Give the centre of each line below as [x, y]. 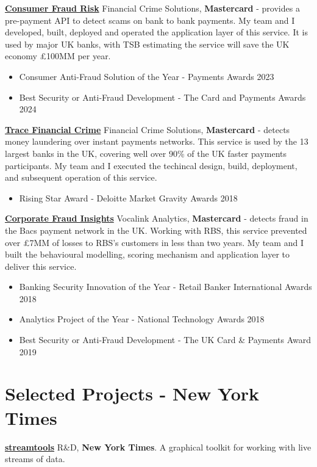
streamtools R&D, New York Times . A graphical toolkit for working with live [158, 447]
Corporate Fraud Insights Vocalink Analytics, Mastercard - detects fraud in [157, 218]
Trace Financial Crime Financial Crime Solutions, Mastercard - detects [148, 129]
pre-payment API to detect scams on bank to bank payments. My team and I [150, 20]
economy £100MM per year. [58, 56]
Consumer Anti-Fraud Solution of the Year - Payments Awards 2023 [147, 76]
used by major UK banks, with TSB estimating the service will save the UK [147, 44]
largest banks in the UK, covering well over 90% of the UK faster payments [146, 153]
